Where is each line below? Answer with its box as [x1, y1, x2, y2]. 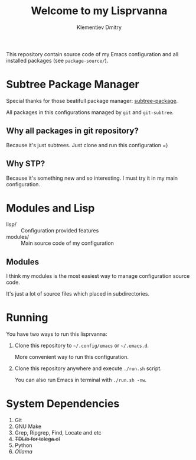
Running [6, 311, 48, 325]
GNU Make [14, 423, 42, 430]
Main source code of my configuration [21, 239, 114, 247]
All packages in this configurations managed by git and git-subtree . [6, 108, 174, 116]
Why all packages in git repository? [6, 126, 139, 136]
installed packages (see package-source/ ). [6, 57, 109, 64]
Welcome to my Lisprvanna [31, 4, 168, 18]
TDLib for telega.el [14, 436, 60, 443]
